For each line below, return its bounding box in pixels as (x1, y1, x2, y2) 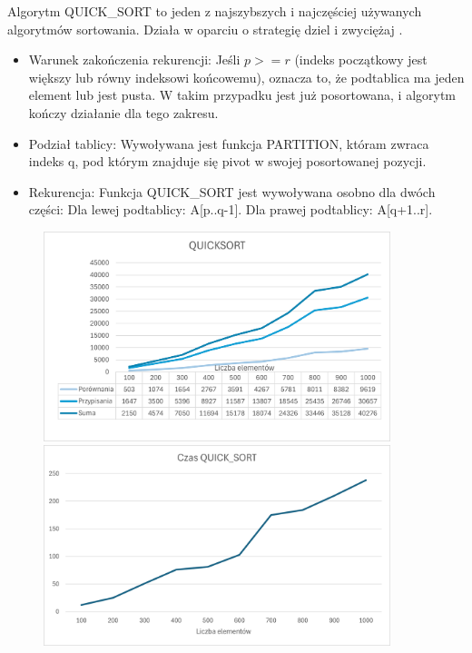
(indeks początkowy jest (294, 50, 428, 69)
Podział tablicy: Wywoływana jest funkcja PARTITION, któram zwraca (28, 134, 429, 153)
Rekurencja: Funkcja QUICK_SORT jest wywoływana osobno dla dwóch (28, 182, 436, 201)
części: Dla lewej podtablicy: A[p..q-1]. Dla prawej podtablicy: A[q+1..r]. (28, 200, 433, 219)
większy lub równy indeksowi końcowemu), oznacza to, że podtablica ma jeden (28, 67, 465, 86)
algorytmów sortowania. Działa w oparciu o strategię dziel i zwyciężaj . (7, 19, 403, 38)
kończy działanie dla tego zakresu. (28, 103, 219, 122)
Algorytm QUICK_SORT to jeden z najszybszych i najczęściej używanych (7, 2, 422, 20)
